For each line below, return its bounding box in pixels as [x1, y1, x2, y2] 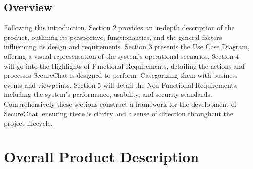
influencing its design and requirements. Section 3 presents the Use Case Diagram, [4, 41, 250, 52]
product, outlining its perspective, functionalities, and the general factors [4, 32, 222, 42]
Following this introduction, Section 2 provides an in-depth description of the [4, 22, 234, 33]
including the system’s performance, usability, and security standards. [4, 89, 212, 99]
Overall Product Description [4, 146, 199, 166]
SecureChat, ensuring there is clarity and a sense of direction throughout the [4, 108, 233, 118]
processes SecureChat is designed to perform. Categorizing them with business [4, 70, 238, 80]
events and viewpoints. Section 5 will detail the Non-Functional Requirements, [4, 79, 238, 90]
